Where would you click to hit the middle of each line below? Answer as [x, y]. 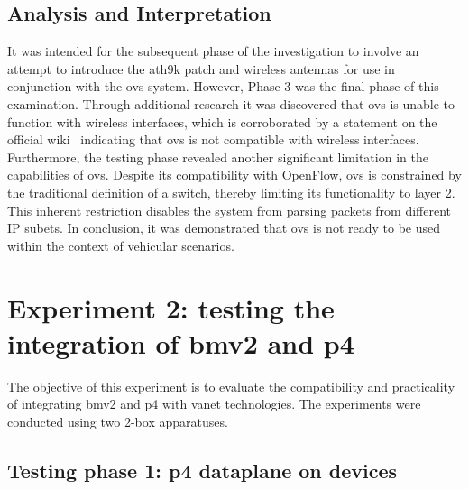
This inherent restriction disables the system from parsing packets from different [230, 210]
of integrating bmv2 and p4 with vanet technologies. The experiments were [214, 404]
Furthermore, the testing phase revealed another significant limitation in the [218, 157]
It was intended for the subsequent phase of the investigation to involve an [213, 51]
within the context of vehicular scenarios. [121, 245]
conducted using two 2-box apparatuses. [118, 421]
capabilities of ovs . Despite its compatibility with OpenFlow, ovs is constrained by [234, 175]
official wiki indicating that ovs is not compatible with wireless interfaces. [213, 139]
